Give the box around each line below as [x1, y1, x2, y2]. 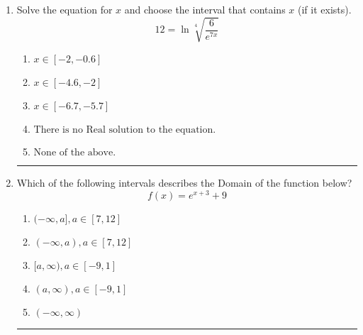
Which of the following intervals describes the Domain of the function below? [16, 175, 352, 190]
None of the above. [33, 148, 116, 158]
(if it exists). [298, 2, 352, 16]
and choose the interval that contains [124, 2, 286, 16]
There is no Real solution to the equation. [33, 125, 216, 136]
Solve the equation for [16, 2, 113, 16]
